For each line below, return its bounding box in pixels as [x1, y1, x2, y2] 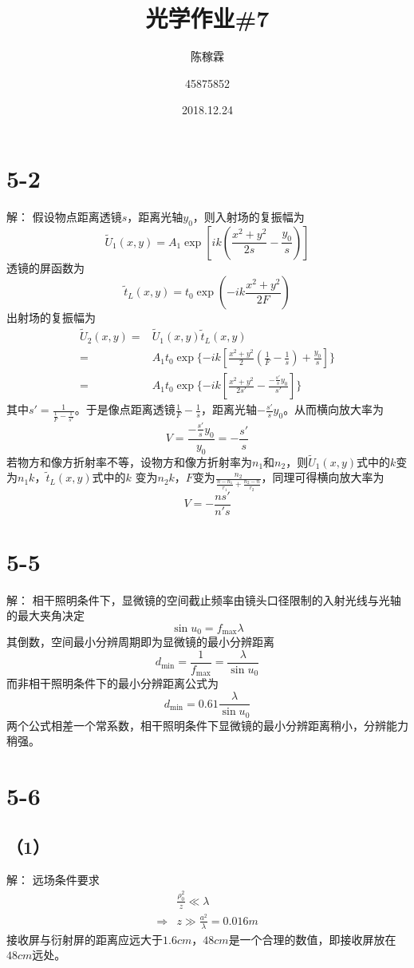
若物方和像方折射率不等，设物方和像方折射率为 [6, 453, 252, 470]
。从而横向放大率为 [283, 401, 384, 418]
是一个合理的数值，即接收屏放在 [228, 930, 396, 947]
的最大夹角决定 [6, 607, 85, 624]
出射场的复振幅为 [6, 309, 96, 326]
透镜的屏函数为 [6, 259, 85, 276]
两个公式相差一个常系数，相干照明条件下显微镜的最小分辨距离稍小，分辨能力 [6, 716, 408, 733]
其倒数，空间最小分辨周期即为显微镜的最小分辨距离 [6, 633, 274, 650]
